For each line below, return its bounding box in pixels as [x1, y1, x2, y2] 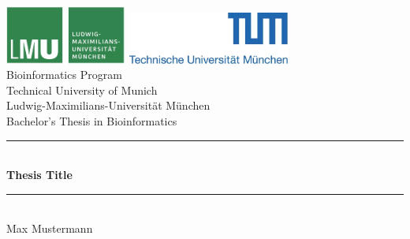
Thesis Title [6, 166, 73, 183]
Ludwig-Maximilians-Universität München [6, 97, 211, 114]
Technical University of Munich [6, 81, 158, 98]
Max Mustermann [6, 220, 93, 237]
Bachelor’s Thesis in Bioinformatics [6, 113, 177, 129]
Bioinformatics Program [6, 66, 122, 83]
